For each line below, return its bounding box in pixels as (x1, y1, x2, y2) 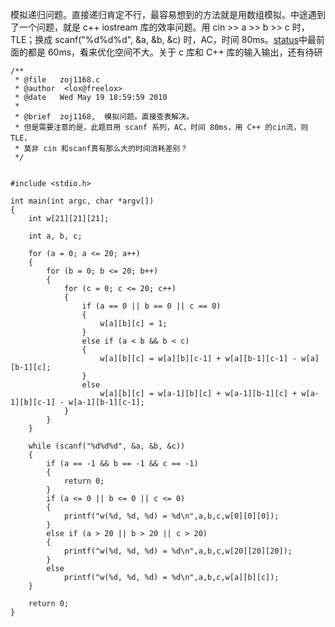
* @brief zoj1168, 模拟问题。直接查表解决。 (14, 112, 195, 122)
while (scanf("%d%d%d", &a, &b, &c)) (28, 441, 186, 451)
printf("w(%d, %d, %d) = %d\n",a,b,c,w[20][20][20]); (63, 546, 293, 556)
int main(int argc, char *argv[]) (10, 196, 155, 206)
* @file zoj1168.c (14, 75, 101, 85)
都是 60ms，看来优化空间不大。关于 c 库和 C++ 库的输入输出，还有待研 (27, 46, 323, 58)
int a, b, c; (28, 231, 83, 241)
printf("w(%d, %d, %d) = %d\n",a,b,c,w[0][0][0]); (63, 511, 280, 521)
